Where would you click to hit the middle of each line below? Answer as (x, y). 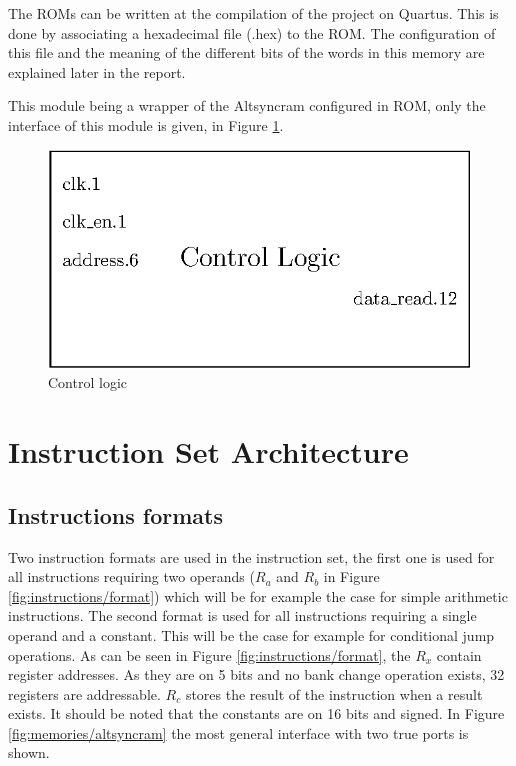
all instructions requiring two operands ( (131, 576)
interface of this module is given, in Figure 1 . (146, 124)
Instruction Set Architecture (208, 451)
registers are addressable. (84, 693)
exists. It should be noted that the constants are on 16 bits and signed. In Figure (256, 713)
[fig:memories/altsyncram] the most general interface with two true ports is (238, 732)
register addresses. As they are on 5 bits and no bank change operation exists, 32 (256, 674)
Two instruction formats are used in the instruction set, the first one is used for (251, 556)
